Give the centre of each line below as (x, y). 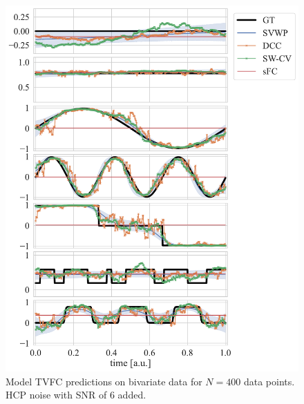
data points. (269, 381)
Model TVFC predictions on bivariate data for (104, 381)
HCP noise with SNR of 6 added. (76, 395)
